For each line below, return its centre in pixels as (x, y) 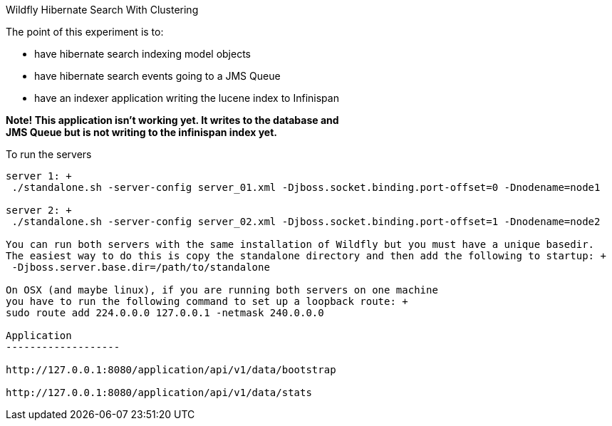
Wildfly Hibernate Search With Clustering (102, 10)
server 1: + (39, 176)
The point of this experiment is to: (85, 32)
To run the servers (49, 154)
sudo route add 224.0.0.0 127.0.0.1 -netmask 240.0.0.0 (165, 313)
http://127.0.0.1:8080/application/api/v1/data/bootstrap (171, 370)
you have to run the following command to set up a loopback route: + (207, 301)
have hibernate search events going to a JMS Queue (157, 76)
